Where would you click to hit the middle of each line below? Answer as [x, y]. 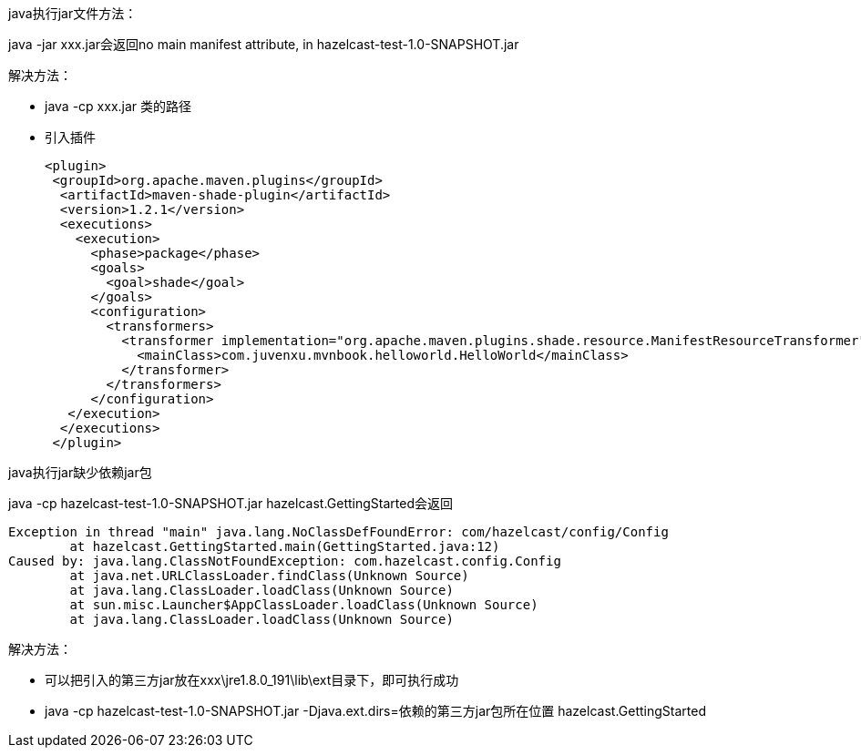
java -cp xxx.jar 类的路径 [118, 106]
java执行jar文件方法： [73, 13]
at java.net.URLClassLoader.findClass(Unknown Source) [269, 576]
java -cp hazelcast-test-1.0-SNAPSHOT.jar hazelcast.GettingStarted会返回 [231, 503]
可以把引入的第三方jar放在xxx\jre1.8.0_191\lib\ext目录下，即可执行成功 [252, 680]
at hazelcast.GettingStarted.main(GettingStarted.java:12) [285, 546]
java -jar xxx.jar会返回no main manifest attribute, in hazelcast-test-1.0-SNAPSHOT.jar [264, 44]
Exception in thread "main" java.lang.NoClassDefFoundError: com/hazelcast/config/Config [338, 532]
